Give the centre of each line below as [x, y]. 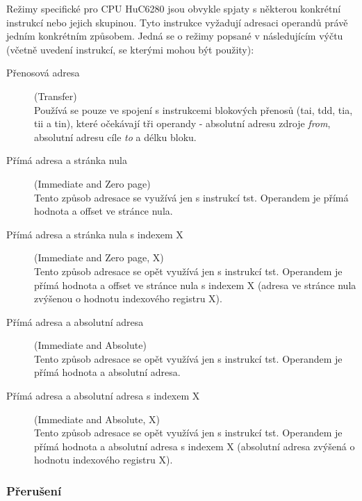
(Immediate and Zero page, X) [99, 257]
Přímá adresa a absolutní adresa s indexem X [103, 396]
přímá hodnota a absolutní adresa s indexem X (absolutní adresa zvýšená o [195, 446]
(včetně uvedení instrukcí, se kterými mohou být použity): [130, 49]
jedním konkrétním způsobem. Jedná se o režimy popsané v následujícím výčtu [175, 36]
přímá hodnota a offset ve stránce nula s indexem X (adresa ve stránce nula [195, 285]
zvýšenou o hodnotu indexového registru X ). [128, 298]
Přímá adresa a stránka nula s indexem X [95, 234]
